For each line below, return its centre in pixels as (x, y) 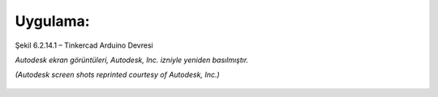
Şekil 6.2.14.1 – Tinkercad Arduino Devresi (84, 45)
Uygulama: (52, 21)
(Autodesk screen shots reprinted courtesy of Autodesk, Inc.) (118, 75)
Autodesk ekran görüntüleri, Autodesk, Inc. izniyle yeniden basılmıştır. (132, 60)
